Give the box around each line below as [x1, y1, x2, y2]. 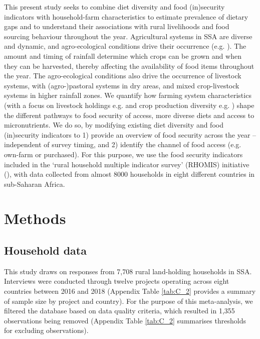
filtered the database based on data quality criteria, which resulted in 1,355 [4, 305, 235, 316]
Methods [4, 208, 66, 229]
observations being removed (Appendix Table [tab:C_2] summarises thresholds [4, 315, 246, 325]
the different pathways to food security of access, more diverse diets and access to [4, 109, 254, 120]
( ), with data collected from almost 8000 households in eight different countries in [4, 169, 255, 179]
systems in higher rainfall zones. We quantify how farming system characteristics [4, 90, 251, 100]
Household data [4, 243, 87, 258]
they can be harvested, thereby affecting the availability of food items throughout [4, 60, 254, 71]
